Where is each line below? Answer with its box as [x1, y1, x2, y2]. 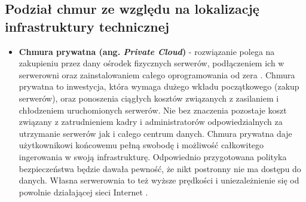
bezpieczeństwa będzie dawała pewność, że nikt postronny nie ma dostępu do [19, 162, 301, 175]
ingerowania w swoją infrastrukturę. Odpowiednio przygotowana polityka [19, 150, 287, 163]
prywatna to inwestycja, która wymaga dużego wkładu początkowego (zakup [19, 80, 299, 93]
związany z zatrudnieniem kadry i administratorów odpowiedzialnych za [19, 115, 283, 128]
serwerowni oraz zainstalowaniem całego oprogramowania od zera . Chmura [19, 68, 295, 81]
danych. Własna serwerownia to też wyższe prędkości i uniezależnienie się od [19, 174, 299, 186]
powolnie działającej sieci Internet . [19, 185, 148, 198]
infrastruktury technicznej [5, 17, 170, 35]
